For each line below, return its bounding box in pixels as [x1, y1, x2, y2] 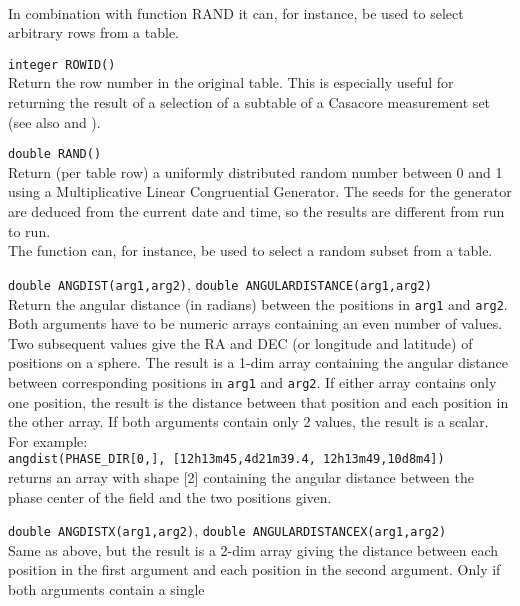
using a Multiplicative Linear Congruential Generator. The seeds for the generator [8, 181, 512, 202]
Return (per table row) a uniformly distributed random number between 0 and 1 [8, 161, 503, 182]
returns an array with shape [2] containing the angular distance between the [8, 467, 474, 488]
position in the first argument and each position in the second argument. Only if [8, 559, 501, 580]
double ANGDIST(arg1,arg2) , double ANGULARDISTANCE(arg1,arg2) [8, 273, 432, 294]
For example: [8, 430, 88, 451]
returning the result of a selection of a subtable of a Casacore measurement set [8, 92, 491, 113]
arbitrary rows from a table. [8, 22, 180, 43]
